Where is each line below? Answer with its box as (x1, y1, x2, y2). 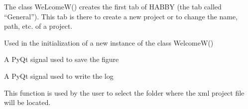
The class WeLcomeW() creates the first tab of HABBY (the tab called (4, 1, 222, 11)
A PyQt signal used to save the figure (4, 54, 119, 64)
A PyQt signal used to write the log (4, 70, 114, 81)
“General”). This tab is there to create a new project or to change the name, (4, 11, 238, 21)
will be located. (4, 97, 51, 108)
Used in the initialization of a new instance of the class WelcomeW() (4, 37, 214, 48)
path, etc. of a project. (4, 21, 73, 31)
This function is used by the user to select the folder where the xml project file (4, 87, 245, 98)
